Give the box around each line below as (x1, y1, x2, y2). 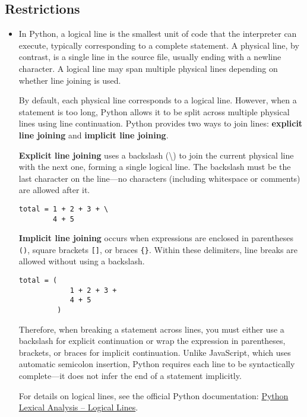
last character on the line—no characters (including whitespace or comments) (18, 172, 300, 184)
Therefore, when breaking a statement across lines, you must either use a (18, 323, 284, 335)
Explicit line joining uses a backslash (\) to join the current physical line (18, 149, 294, 161)
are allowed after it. (18, 184, 90, 196)
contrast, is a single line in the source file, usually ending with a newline (18, 50, 281, 63)
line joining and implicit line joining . (18, 128, 169, 141)
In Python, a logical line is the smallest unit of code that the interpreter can (18, 27, 297, 40)
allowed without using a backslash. (18, 255, 145, 267)
